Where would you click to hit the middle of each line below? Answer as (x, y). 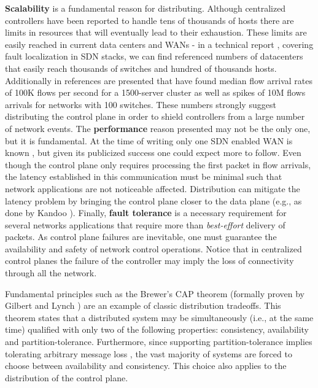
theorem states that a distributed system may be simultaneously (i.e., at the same (159, 317)
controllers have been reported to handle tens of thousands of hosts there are (149, 20)
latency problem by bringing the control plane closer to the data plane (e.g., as (153, 200)
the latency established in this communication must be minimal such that (144, 177)
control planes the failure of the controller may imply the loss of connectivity (149, 261)
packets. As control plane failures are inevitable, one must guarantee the (141, 237)
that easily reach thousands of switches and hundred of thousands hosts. (141, 68)
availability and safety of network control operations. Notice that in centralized (153, 248)
